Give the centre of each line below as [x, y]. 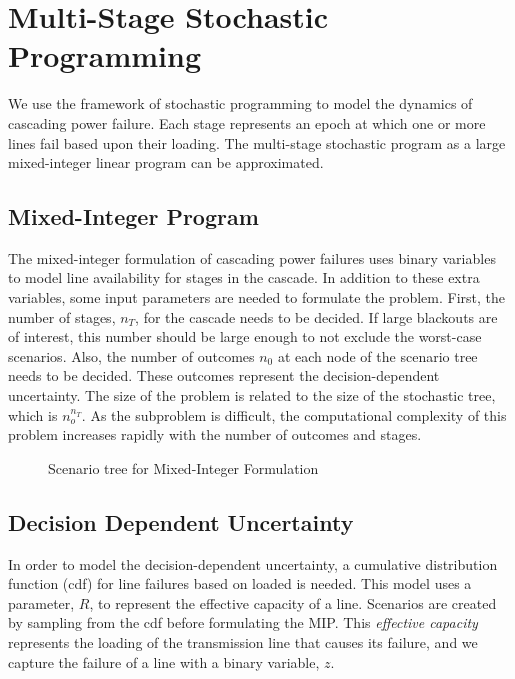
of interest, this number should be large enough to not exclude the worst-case [245, 336]
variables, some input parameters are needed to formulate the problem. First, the [256, 297]
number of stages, [62, 316]
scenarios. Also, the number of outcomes [131, 355]
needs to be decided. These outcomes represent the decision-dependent [224, 375]
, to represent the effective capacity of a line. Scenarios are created [293, 602]
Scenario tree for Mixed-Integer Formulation [183, 467]
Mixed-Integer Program [133, 216]
